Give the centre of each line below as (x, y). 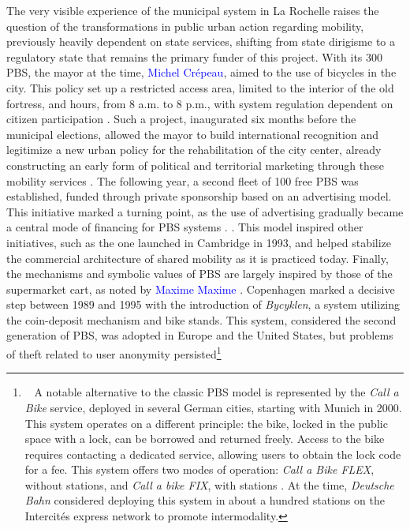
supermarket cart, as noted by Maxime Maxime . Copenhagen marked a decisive (201, 289)
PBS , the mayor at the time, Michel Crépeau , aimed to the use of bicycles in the (201, 72)
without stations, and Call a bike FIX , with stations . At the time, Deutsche (209, 484)
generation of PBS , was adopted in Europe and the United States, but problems (200, 335)
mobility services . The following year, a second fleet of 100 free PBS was (183, 180)
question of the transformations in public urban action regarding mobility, (185, 26)
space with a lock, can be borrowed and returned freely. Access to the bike (205, 439)
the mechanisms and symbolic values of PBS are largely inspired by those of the (199, 274)
